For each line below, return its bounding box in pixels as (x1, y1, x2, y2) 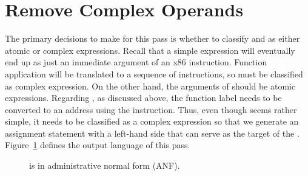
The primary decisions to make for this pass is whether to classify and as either (5, 32, 300, 45)
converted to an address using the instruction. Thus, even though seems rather (5, 103, 297, 116)
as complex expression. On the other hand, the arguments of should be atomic (5, 79, 296, 92)
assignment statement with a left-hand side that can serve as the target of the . (5, 126, 300, 139)
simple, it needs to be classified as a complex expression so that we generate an (5, 115, 299, 128)
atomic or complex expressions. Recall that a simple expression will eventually (5, 44, 295, 56)
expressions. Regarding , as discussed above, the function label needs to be (5, 91, 282, 104)
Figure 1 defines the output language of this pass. (5, 139, 190, 151)
